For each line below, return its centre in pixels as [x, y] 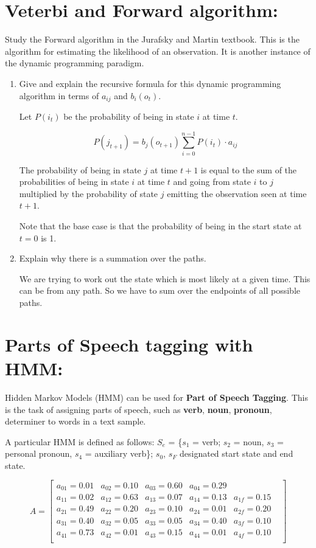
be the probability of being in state [129, 116]
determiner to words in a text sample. [75, 421]
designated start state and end [237, 453]
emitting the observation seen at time [237, 193]
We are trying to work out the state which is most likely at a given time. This [165, 278]
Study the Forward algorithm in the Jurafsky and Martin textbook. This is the [152, 39]
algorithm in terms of [59, 95]
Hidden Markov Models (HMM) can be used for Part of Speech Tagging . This [156, 397]
